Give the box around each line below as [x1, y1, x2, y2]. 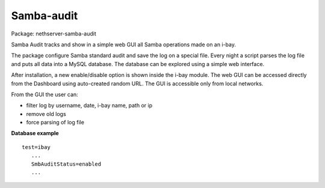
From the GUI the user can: [11, 91, 78, 98]
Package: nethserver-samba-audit [11, 30, 96, 37]
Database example [11, 130, 60, 137]
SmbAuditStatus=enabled [31, 160, 102, 168]
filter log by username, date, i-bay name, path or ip [26, 102, 153, 109]
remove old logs [26, 110, 66, 117]
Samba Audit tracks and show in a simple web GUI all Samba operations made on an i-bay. [11, 41, 236, 48]
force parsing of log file [26, 119, 84, 126]
